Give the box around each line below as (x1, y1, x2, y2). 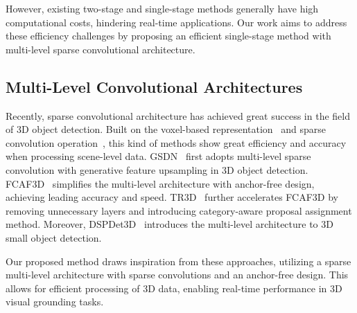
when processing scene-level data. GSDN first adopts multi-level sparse (6, 149, 311, 163)
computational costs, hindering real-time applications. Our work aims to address (6, 15, 347, 29)
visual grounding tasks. (6, 294, 104, 309)
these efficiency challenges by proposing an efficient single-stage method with (6, 28, 331, 43)
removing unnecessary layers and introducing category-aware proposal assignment (6, 203, 352, 217)
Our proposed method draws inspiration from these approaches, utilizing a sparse (6, 253, 351, 268)
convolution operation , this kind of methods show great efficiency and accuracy (6, 135, 347, 150)
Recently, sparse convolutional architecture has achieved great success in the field (6, 108, 350, 123)
